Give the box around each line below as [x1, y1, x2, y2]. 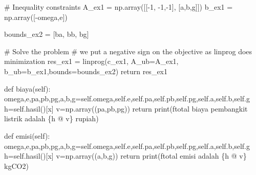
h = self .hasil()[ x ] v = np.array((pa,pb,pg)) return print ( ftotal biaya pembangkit [4, 103, 248, 114]
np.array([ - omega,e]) [4, 11, 68, 22]
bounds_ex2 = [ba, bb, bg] [4, 29, 89, 39]
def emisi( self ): [4, 130, 50, 141]
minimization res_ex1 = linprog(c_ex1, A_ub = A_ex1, [4, 56, 179, 67]
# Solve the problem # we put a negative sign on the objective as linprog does [4, 46, 252, 56]
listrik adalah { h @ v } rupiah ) [4, 113, 99, 124]
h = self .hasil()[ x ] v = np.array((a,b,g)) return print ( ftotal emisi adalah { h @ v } [4, 150, 247, 161]
